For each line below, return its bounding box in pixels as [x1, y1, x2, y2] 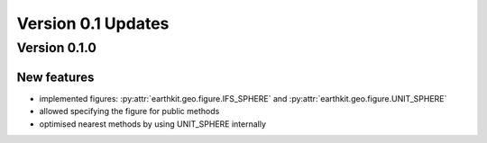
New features [16, 69, 95, 85]
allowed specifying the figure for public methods [39, 106, 220, 117]
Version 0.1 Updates [16, 13, 170, 33]
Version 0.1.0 [16, 40, 96, 56]
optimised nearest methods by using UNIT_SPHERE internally [39, 118, 266, 130]
